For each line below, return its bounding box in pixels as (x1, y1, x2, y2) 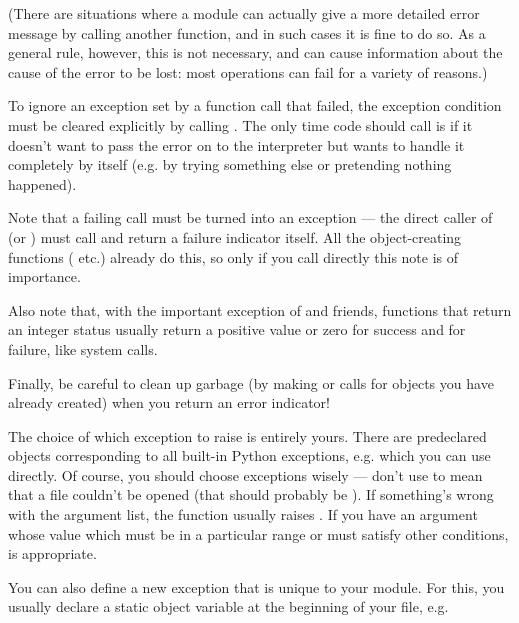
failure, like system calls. (8, 338, 158, 359)
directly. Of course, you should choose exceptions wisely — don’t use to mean (8, 464, 483, 485)
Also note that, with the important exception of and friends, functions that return (8, 299, 512, 320)
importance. (8, 266, 81, 287)
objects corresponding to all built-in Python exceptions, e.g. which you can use (8, 445, 491, 466)
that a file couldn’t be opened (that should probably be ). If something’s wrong (8, 484, 494, 505)
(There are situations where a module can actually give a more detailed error (8, 3, 480, 23)
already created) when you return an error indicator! (8, 392, 330, 413)
